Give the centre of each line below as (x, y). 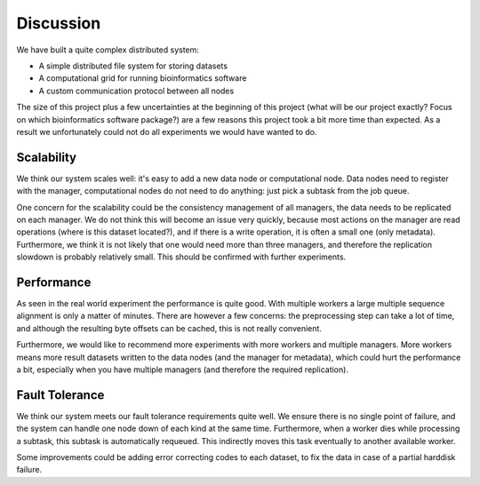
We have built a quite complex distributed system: (108, 50)
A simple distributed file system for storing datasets (133, 66)
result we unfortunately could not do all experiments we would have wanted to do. (167, 131)
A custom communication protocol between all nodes (136, 91)
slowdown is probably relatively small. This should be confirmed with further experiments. (181, 257)
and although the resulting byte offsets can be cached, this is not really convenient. (169, 328)
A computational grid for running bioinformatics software (143, 78)
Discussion (59, 23)
